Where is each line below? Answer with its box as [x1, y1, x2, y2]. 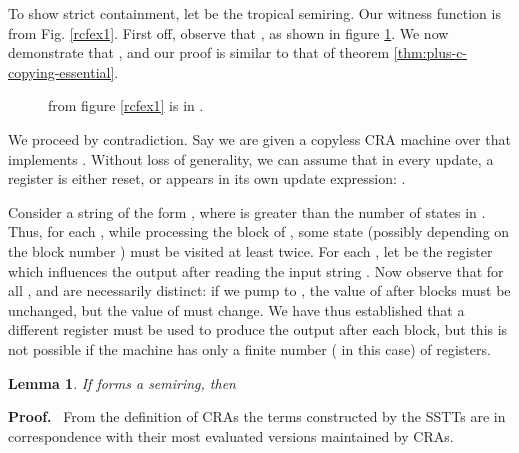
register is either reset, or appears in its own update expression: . [8, 168, 406, 189]
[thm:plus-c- [393, 42, 468, 63]
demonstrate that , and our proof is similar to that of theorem [8, 42, 390, 63]
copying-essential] [8, 61, 115, 82]
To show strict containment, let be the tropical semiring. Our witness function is [8, 3, 501, 23]
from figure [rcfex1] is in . [48, 95, 204, 116]
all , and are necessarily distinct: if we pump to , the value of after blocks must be [8, 280, 511, 301]
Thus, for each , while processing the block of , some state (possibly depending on [8, 221, 510, 242]
